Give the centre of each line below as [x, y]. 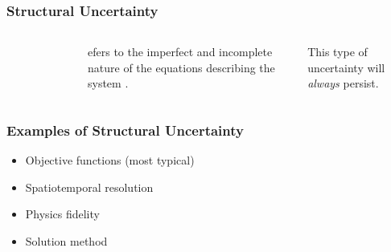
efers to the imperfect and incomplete [180, 52]
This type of [337, 52]
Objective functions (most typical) [110, 160]
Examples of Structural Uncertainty [125, 130]
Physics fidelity [62, 214]
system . [108, 83]
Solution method [66, 241]
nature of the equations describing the [181, 67]
